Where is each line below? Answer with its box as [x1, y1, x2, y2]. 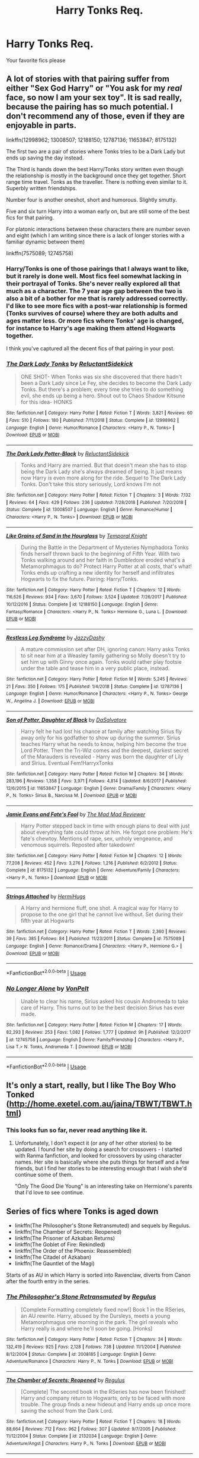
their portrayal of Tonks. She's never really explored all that [6, 279, 181, 287]
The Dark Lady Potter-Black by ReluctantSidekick [6, 450, 129, 457]
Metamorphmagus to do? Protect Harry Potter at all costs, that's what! [20, 563, 192, 570]
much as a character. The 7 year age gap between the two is [6, 287, 182, 295]
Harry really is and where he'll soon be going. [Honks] [20, 1325, 153, 1332]
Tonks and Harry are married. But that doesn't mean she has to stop [20, 462, 187, 469]
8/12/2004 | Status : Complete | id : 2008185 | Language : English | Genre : [6, 1351, 157, 1357]
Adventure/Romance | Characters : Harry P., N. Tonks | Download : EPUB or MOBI [6, 1359, 174, 1365]
